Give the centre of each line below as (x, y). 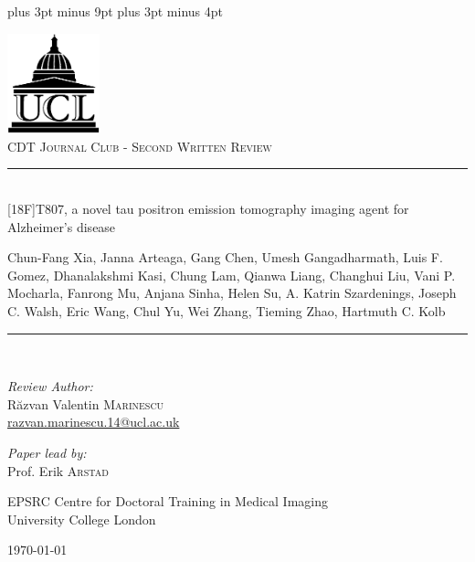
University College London (82, 519)
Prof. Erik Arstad (58, 470)
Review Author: (50, 386)
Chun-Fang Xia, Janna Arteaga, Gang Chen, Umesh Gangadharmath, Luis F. (225, 257)
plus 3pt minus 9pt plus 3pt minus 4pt (115, 11)
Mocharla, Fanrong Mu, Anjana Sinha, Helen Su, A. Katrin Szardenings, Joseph (232, 293)
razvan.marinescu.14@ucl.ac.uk (94, 422)
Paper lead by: (47, 452)
